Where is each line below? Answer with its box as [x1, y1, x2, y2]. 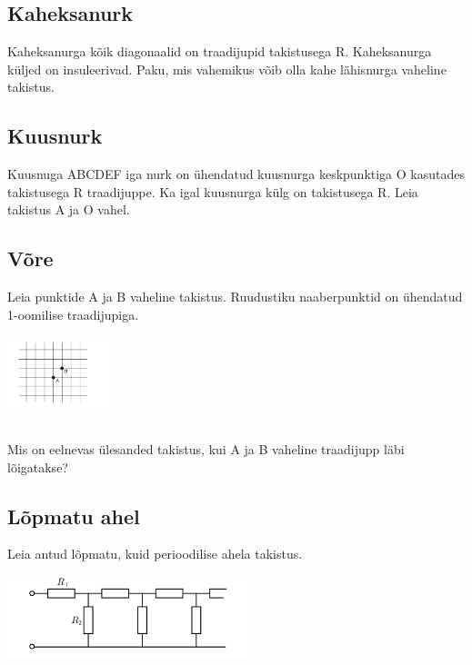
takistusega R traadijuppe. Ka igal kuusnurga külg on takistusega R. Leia [7, 182, 418, 201]
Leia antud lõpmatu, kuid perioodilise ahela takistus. [7, 544, 303, 563]
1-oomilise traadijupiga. [7, 304, 139, 323]
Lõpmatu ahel [7, 501, 140, 530]
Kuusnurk [7, 122, 103, 150]
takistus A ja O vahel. [7, 200, 130, 219]
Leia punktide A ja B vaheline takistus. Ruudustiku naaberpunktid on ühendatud [7, 287, 463, 306]
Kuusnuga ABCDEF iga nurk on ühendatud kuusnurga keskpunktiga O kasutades [7, 164, 465, 184]
